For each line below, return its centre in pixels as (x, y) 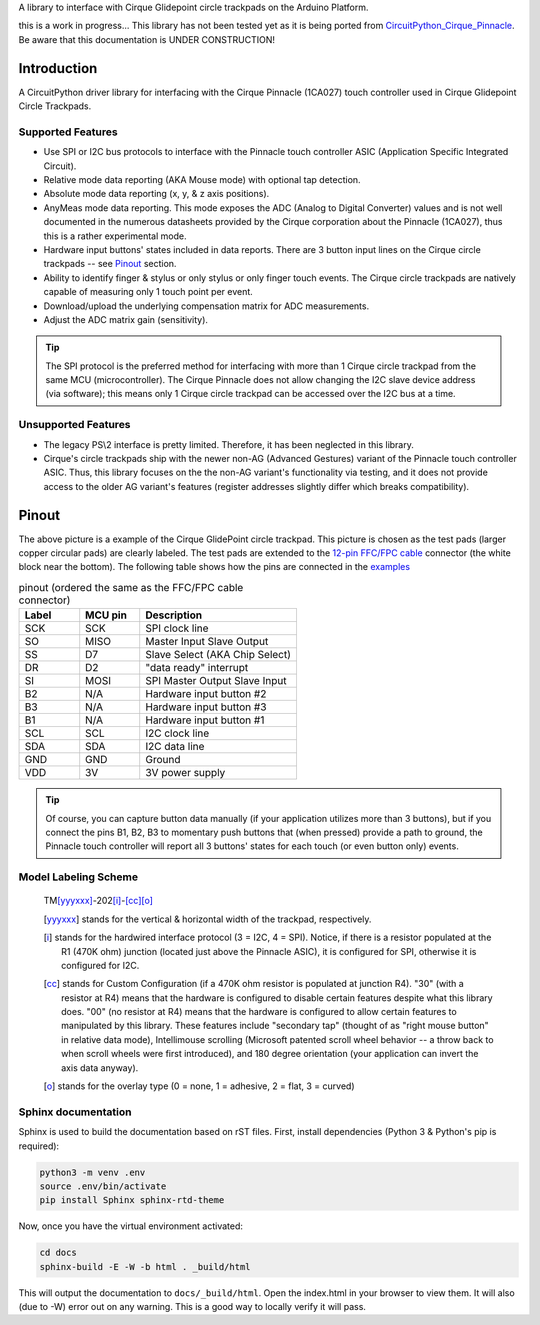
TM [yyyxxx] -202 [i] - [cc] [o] (98, 901)
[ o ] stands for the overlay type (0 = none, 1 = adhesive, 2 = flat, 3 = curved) (199, 1086)
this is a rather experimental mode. (115, 236)
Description (174, 615)
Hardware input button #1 (205, 720)
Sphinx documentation (75, 1112)
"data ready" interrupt (197, 668)
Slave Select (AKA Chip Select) (218, 655)
